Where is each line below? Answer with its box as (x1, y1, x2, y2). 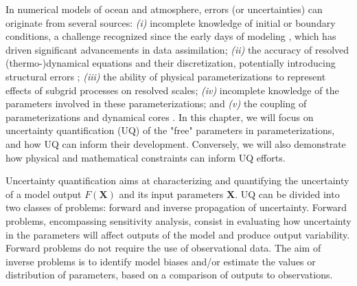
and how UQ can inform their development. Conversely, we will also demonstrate (5, 136, 346, 151)
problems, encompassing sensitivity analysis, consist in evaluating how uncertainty (5, 213, 352, 228)
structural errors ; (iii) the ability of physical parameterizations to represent (5, 69, 326, 83)
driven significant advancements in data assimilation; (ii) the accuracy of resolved (5, 42, 349, 56)
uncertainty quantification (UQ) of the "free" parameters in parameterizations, (5, 123, 335, 137)
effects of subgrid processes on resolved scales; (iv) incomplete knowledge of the (5, 82, 339, 97)
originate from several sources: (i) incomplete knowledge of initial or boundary (5, 15, 336, 30)
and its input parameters (119, 186, 224, 201)
